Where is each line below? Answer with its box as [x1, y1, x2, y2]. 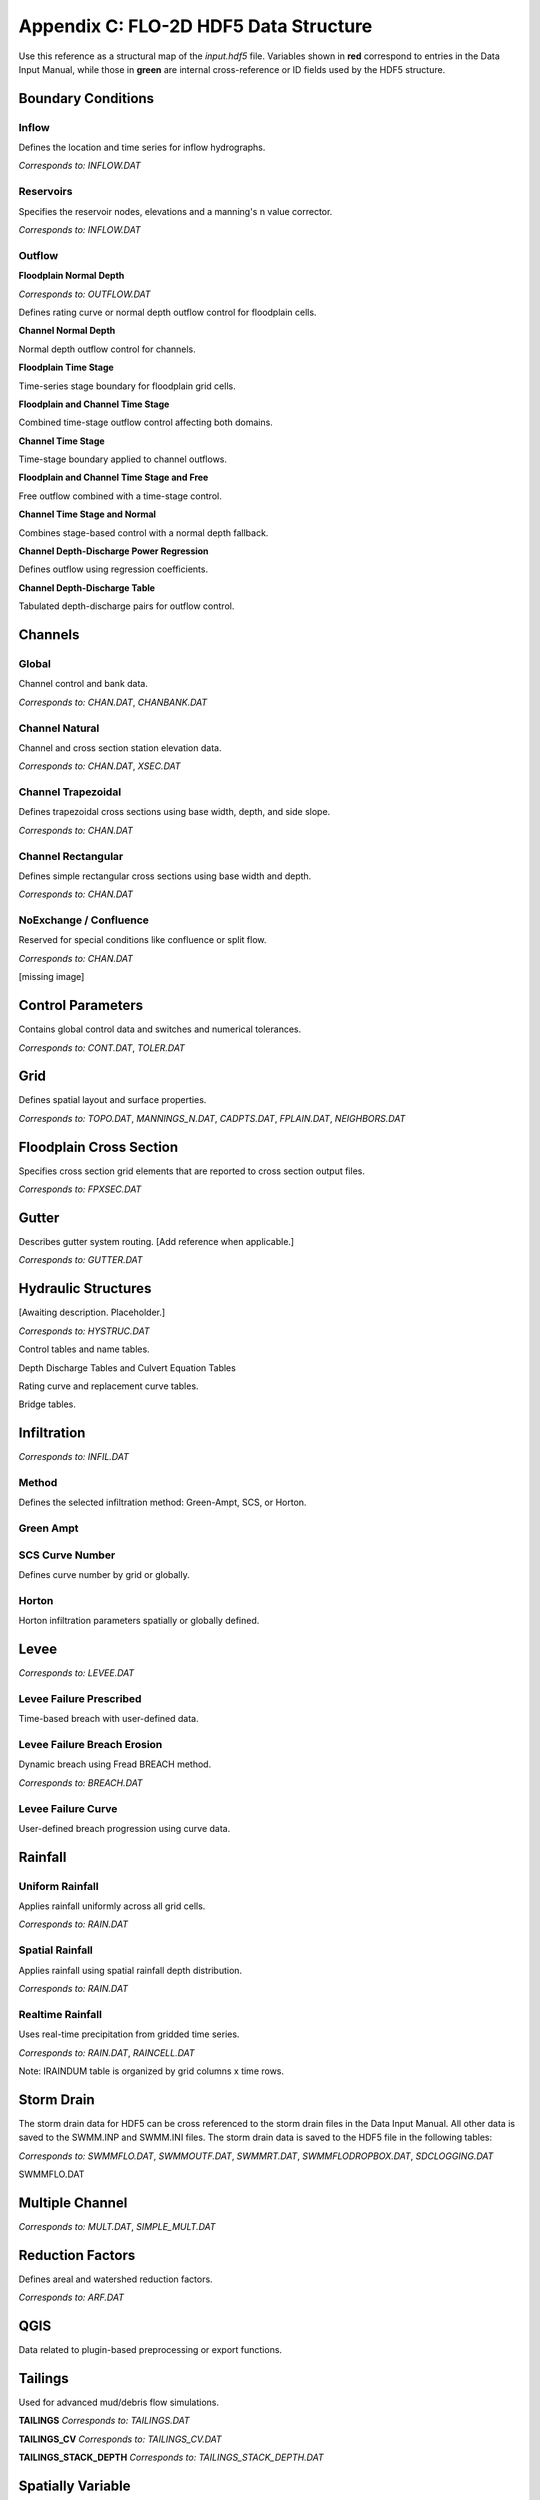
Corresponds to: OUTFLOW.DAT [18, 288, 151, 300]
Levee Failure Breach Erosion [18, 1738, 163, 1751]
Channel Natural [18, 721, 100, 735]
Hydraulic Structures [18, 1280, 152, 1297]
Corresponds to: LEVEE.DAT [18, 1667, 135, 1679]
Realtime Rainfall [18, 2007, 102, 2021]
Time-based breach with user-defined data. [18, 1713, 199, 1725]
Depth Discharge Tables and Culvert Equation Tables [18, 1361, 237, 1374]
